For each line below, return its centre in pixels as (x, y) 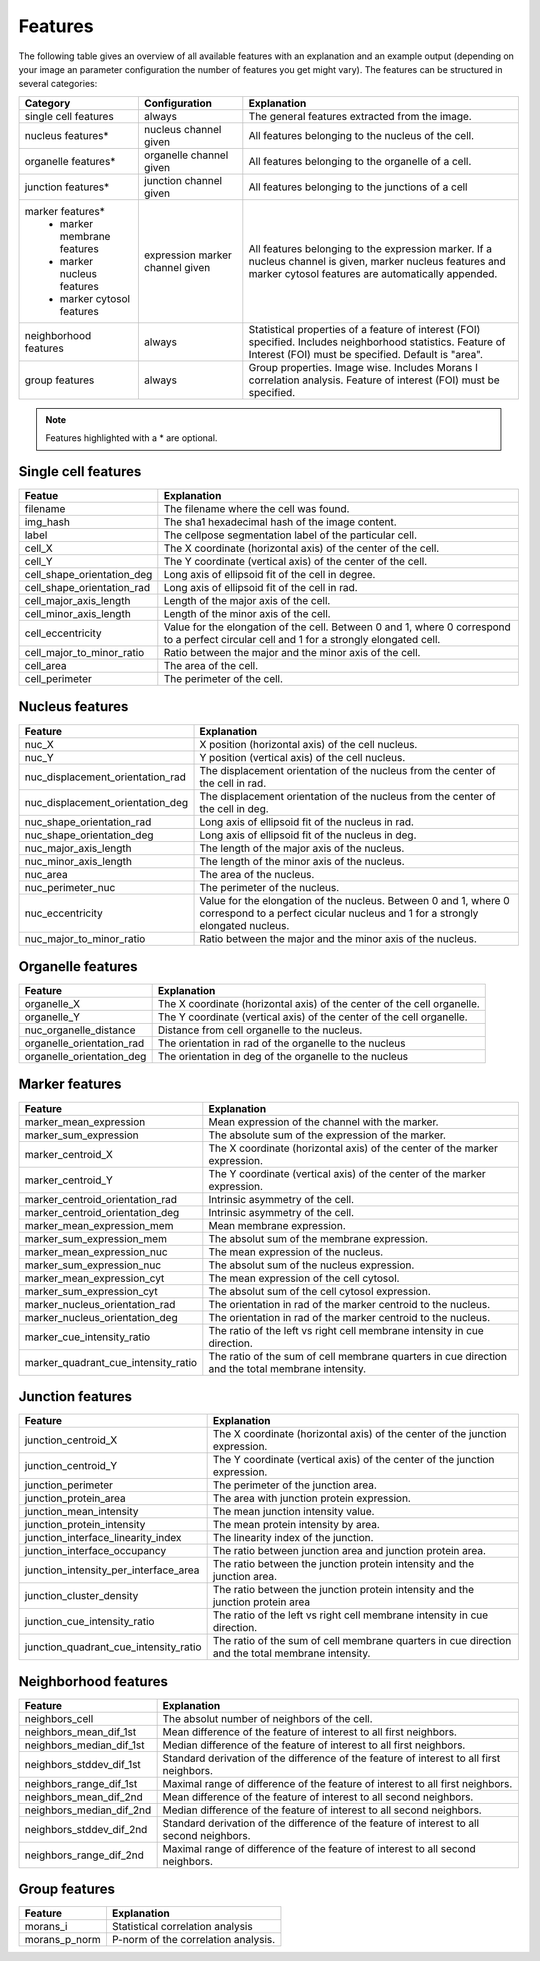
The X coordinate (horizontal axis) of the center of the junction (359, 1434)
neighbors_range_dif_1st (81, 1783)
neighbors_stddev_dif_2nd (86, 1829)
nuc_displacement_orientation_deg (106, 802)
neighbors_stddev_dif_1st (83, 1764)
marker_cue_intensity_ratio (87, 1337)
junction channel (183, 180)
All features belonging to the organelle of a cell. (360, 161)
